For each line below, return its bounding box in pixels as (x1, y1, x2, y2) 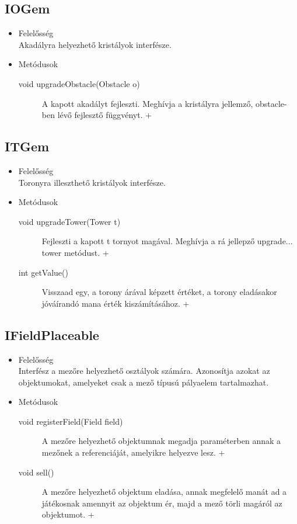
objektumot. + (41, 508, 95, 520)
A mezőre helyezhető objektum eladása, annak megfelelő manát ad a (41, 485, 287, 498)
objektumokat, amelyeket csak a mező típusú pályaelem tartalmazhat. (18, 376, 269, 388)
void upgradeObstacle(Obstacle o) (18, 77, 140, 89)
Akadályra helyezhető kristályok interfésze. (18, 38, 172, 50)
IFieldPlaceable (5, 325, 99, 343)
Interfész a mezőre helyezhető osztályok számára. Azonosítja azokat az (18, 365, 270, 377)
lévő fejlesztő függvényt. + (57, 109, 152, 121)
